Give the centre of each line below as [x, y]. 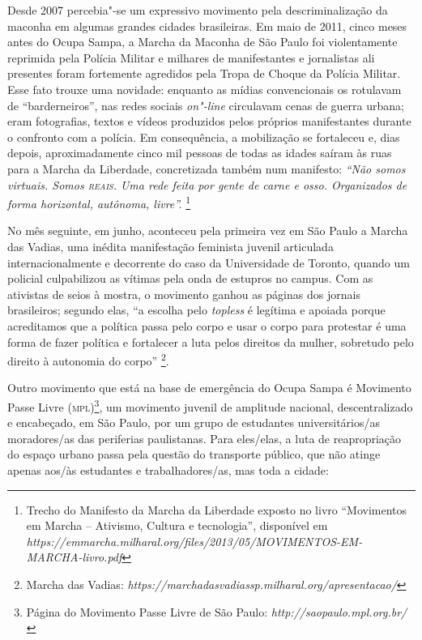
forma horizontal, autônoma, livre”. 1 [99, 202]
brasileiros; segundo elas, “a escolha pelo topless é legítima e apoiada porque [196, 310]
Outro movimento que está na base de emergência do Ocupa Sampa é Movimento [209, 388]
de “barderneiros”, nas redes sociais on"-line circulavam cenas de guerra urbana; [206, 105]
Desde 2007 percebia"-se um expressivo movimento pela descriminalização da [198, 10]
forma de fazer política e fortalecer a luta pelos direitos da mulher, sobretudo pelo [211, 341]
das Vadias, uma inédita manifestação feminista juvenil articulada [171, 246]
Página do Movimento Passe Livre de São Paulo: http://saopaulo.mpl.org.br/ [217, 611]
